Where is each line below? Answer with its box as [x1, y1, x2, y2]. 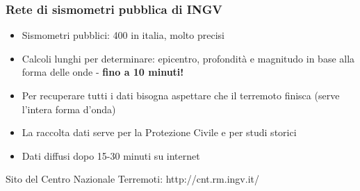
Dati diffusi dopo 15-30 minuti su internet [22, 148, 200, 163]
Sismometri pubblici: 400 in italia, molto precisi [22, 28, 224, 42]
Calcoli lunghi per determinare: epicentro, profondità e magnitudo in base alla [22, 51, 355, 65]
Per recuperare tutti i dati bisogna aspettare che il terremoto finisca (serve [22, 88, 340, 102]
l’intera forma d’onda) [22, 101, 116, 116]
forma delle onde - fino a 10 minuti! [22, 65, 184, 79]
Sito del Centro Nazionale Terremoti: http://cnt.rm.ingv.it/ [6, 172, 259, 186]
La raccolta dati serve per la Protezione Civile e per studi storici [22, 125, 297, 140]
